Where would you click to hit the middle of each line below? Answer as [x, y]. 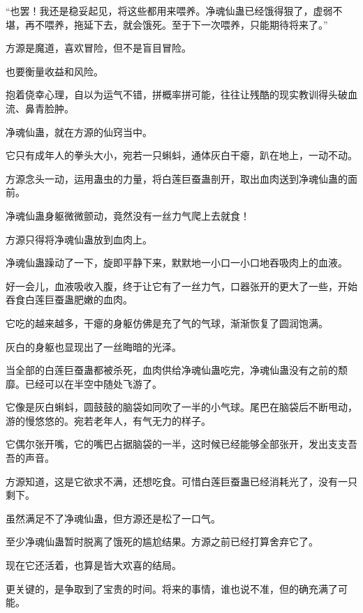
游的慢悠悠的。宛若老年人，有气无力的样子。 [108, 420]
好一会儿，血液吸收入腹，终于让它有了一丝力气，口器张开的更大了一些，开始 [181, 286]
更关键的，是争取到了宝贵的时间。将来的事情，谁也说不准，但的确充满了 [172, 588]
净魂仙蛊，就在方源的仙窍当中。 [79, 131]
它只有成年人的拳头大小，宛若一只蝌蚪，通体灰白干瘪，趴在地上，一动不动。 [181, 155]
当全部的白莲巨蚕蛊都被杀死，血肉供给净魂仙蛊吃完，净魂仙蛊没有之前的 [172, 370]
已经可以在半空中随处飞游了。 [93, 383]
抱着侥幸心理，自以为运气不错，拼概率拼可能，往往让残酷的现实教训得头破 [177, 94]
